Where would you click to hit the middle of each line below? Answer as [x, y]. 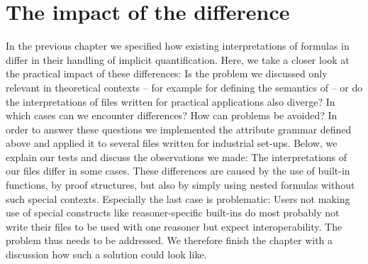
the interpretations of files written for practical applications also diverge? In [171, 101]
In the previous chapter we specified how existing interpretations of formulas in [178, 46]
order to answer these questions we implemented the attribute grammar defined [179, 129]
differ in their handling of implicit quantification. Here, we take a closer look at [178, 59]
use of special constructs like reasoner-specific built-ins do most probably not [173, 213]
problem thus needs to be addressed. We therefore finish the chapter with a [169, 240]
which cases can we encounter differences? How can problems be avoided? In [172, 115]
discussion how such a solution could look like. [106, 254]
